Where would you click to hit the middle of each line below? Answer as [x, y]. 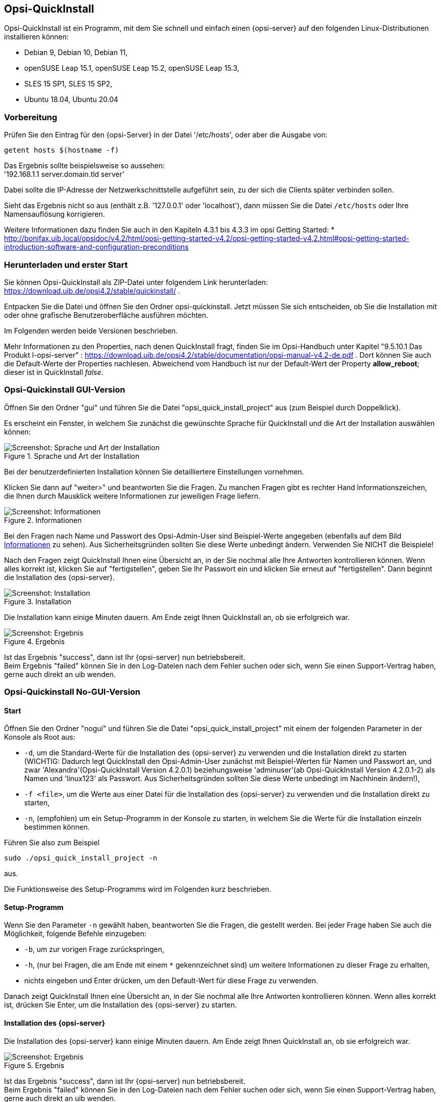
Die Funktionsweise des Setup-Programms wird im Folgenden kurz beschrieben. [138, 889]
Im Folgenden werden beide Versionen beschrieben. [91, 330]
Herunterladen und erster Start [66, 265]
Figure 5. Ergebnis [34, 1065]
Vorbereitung [31, 117]
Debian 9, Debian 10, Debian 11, [76, 53]
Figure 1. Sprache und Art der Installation [72, 456]
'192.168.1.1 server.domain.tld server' [64, 174]
